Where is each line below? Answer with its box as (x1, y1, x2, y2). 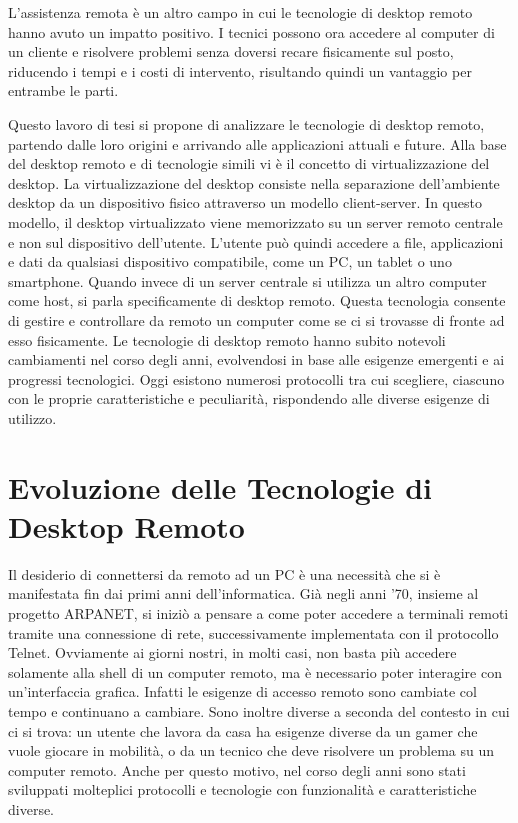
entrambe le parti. (8, 80, 119, 101)
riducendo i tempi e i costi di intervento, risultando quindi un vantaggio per (8, 60, 472, 81)
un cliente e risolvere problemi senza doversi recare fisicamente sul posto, (8, 41, 454, 62)
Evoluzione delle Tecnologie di (8, 466, 433, 507)
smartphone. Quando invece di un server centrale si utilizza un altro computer (8, 270, 487, 291)
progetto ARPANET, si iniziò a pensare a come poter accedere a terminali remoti (8, 602, 509, 623)
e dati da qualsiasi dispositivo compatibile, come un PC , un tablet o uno (8, 251, 452, 272)
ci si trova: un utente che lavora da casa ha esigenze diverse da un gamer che (8, 720, 478, 741)
